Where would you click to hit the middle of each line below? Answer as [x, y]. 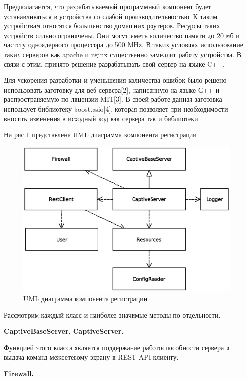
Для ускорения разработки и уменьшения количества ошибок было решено [115, 80]
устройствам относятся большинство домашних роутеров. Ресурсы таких [112, 26]
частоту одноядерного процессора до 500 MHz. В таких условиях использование [124, 45]
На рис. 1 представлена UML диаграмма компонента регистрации [100, 135]
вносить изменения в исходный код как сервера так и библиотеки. [102, 118]
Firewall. [19, 373]
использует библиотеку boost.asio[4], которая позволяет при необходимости [116, 108]
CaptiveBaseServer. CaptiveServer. [64, 331]
